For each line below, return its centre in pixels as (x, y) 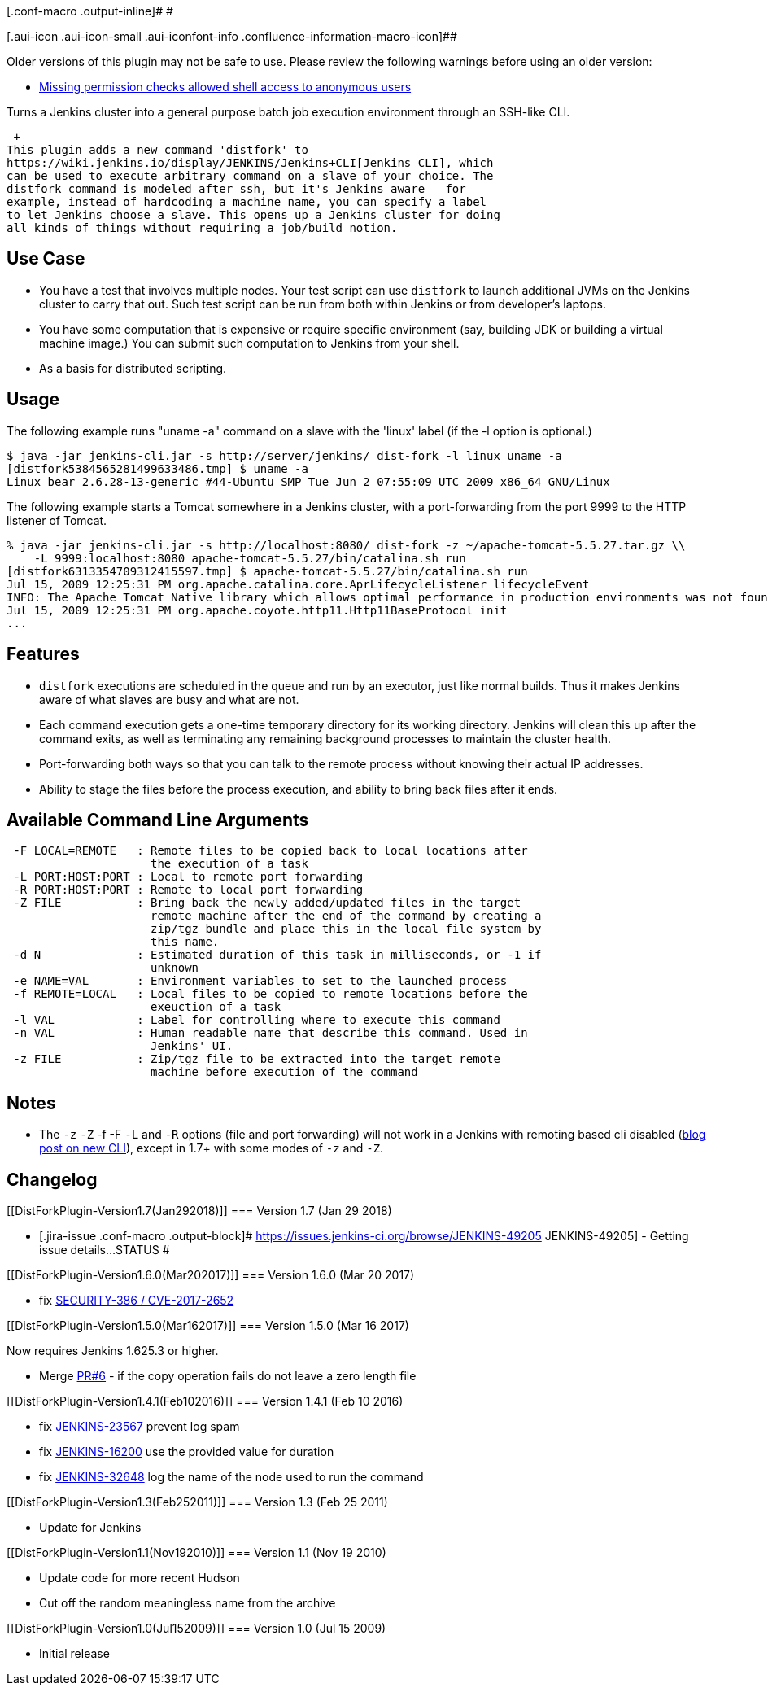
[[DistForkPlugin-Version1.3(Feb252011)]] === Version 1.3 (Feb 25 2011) (197, 1502)
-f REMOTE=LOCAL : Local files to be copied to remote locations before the (271, 994)
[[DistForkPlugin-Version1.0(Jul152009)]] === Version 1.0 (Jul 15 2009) (196, 1629)
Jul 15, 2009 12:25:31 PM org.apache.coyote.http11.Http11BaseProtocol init (257, 610)
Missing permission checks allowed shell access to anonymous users (225, 87)
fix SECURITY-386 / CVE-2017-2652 (137, 1301)
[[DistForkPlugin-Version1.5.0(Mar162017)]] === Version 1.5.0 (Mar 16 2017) (208, 1326)
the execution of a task (229, 864)
